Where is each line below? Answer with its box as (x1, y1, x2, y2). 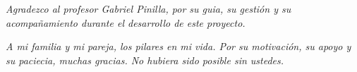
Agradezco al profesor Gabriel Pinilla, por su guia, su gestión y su (6, 1, 291, 16)
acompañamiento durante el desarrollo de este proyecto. (6, 15, 246, 30)
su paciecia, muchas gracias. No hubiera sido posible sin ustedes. (6, 52, 284, 67)
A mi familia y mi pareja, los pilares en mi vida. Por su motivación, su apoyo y (6, 39, 351, 54)
